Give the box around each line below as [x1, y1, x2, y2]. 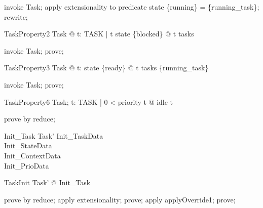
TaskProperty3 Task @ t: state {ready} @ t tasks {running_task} [4, 62, 209, 73]
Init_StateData [4, 140, 52, 151]
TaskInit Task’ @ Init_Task [4, 177, 91, 188]
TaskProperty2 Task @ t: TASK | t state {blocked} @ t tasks [4, 28, 194, 39]
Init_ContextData [4, 150, 61, 160]
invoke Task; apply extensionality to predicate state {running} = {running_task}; [4, 2, 259, 12]
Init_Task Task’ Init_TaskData [4, 130, 103, 141]
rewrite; [4, 11, 28, 22]
